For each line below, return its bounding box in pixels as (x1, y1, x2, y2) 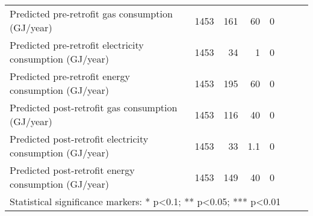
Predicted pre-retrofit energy (10, 69, 131, 83)
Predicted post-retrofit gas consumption (10, 100, 178, 114)
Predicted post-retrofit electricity (10, 132, 149, 146)
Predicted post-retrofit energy (10, 163, 135, 177)
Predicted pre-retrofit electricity (10, 38, 144, 52)
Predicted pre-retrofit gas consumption (10, 7, 173, 20)
